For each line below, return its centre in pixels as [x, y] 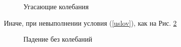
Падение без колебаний [58, 39]
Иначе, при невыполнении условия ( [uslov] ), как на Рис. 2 [90, 23]
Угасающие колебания [56, 6]
